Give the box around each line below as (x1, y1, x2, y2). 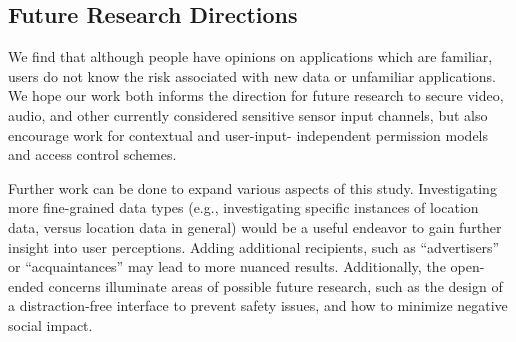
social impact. (8, 314, 93, 335)
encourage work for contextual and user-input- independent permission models (8, 124, 489, 145)
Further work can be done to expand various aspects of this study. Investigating (8, 177, 497, 198)
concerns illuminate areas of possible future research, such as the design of (48, 275, 503, 296)
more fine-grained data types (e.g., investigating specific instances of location (8, 197, 479, 218)
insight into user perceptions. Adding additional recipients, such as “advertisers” (8, 236, 500, 257)
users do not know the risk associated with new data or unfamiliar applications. (8, 65, 496, 86)
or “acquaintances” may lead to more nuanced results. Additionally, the (8, 256, 446, 277)
